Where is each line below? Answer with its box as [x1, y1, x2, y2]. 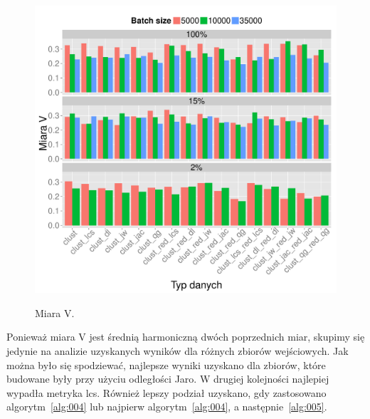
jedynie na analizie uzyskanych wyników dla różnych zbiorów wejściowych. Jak [6, 343, 349, 358]
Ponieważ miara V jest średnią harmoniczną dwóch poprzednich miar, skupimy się [6, 329, 365, 344]
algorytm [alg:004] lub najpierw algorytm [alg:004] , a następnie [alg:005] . [6, 399, 327, 414]
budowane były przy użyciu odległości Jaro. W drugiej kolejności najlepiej [6, 371, 329, 386]
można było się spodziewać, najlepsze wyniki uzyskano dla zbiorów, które [6, 357, 326, 372]
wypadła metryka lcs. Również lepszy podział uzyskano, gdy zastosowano [6, 385, 327, 400]
